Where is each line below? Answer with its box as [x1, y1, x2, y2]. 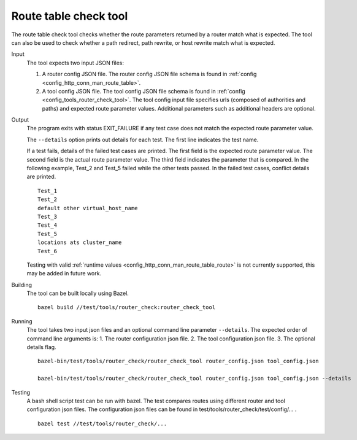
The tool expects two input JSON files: [26, 59, 125, 66]
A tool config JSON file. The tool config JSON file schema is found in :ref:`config [42, 87, 245, 95]
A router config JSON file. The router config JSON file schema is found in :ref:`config [42, 71, 257, 78]
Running [11, 317, 33, 325]
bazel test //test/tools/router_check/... [37, 420, 167, 427]
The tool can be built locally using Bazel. [26, 289, 129, 297]
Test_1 [37, 187, 58, 194]
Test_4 [37, 222, 58, 229]
